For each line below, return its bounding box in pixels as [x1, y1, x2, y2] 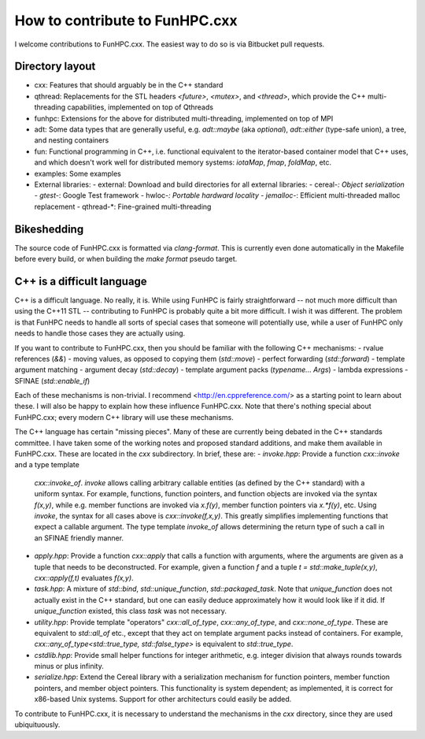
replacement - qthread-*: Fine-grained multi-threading [34, 202, 212, 211]
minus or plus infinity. [34, 662, 104, 671]
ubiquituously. [14, 720, 61, 730]
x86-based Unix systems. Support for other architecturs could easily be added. [34, 694, 292, 704]
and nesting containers [34, 136, 109, 145]
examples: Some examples [34, 169, 121, 178]
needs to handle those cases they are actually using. [14, 329, 186, 338]
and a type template [14, 460, 80, 470]
